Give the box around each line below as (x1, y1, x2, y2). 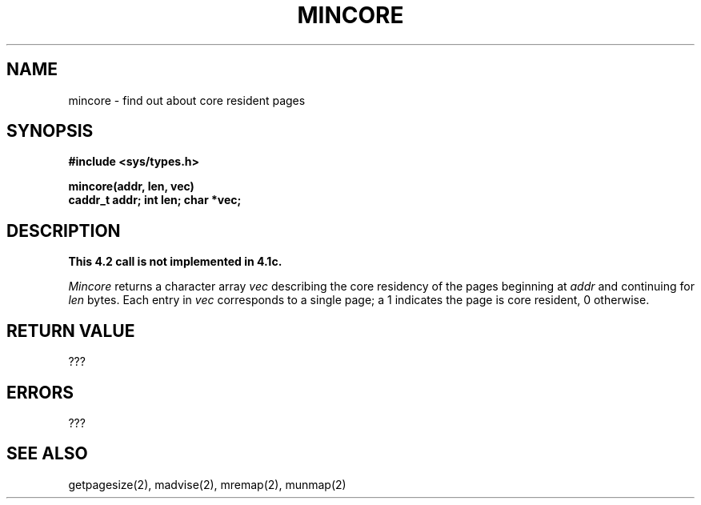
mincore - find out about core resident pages (68, 93, 306, 107)
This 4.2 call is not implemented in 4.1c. (68, 255, 282, 269)
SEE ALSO (6, 443, 88, 464)
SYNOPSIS (6, 121, 94, 142)
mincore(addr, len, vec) (68, 179, 194, 194)
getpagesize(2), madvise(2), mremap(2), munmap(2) (68, 477, 346, 491)
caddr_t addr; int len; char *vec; (68, 193, 242, 207)
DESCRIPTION (6, 220, 121, 241)
